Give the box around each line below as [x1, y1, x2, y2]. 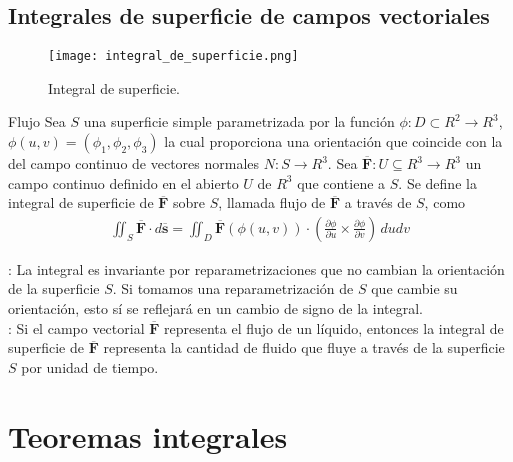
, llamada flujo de [218, 192, 326, 213]
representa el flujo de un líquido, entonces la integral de [164, 317, 504, 338]
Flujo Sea [8, 111, 66, 132]
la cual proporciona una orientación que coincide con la [164, 131, 503, 152]
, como [424, 192, 466, 213]
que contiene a [297, 172, 386, 193]
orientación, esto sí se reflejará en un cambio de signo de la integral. [8, 298, 423, 319]
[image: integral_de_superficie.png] [48, 49, 299, 64]
